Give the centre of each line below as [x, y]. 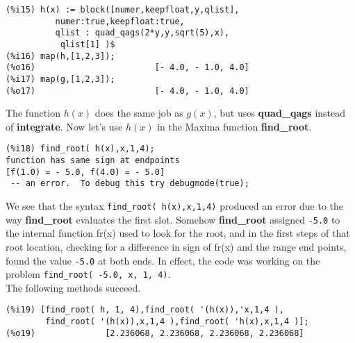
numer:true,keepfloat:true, [120, 21]
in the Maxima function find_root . [234, 126]
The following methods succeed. [73, 287]
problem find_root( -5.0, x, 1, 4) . [88, 274]
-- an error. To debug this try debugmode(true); [130, 184]
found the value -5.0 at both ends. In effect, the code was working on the [163, 260]
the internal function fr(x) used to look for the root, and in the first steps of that [178, 233]
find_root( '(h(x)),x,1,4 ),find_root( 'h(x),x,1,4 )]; [177, 322]
